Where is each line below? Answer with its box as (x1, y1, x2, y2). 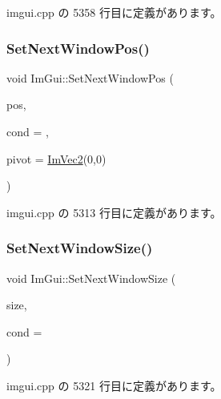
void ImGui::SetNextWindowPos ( (6, 69, 174, 86)
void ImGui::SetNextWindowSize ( (6, 269, 176, 286)
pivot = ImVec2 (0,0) (6, 150, 106, 167)
